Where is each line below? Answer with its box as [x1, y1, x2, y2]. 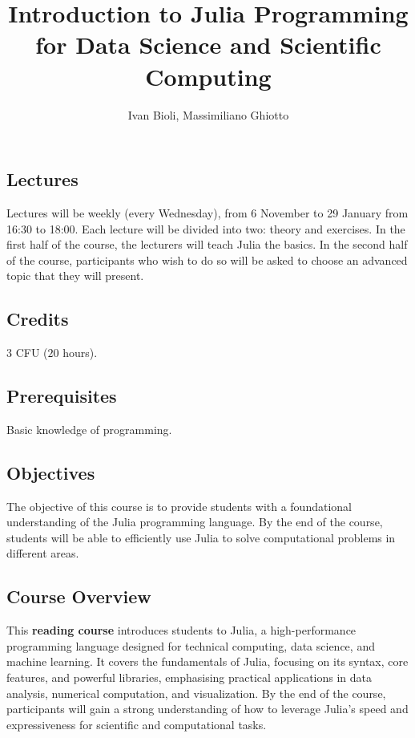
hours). [62, 344, 98, 361]
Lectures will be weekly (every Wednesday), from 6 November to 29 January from [6, 204, 409, 221]
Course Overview [6, 584, 151, 609]
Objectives [6, 460, 95, 485]
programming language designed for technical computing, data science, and [6, 637, 375, 654]
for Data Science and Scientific [35, 28, 381, 61]
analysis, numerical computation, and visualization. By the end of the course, [6, 684, 386, 701]
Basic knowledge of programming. [6, 420, 172, 437]
